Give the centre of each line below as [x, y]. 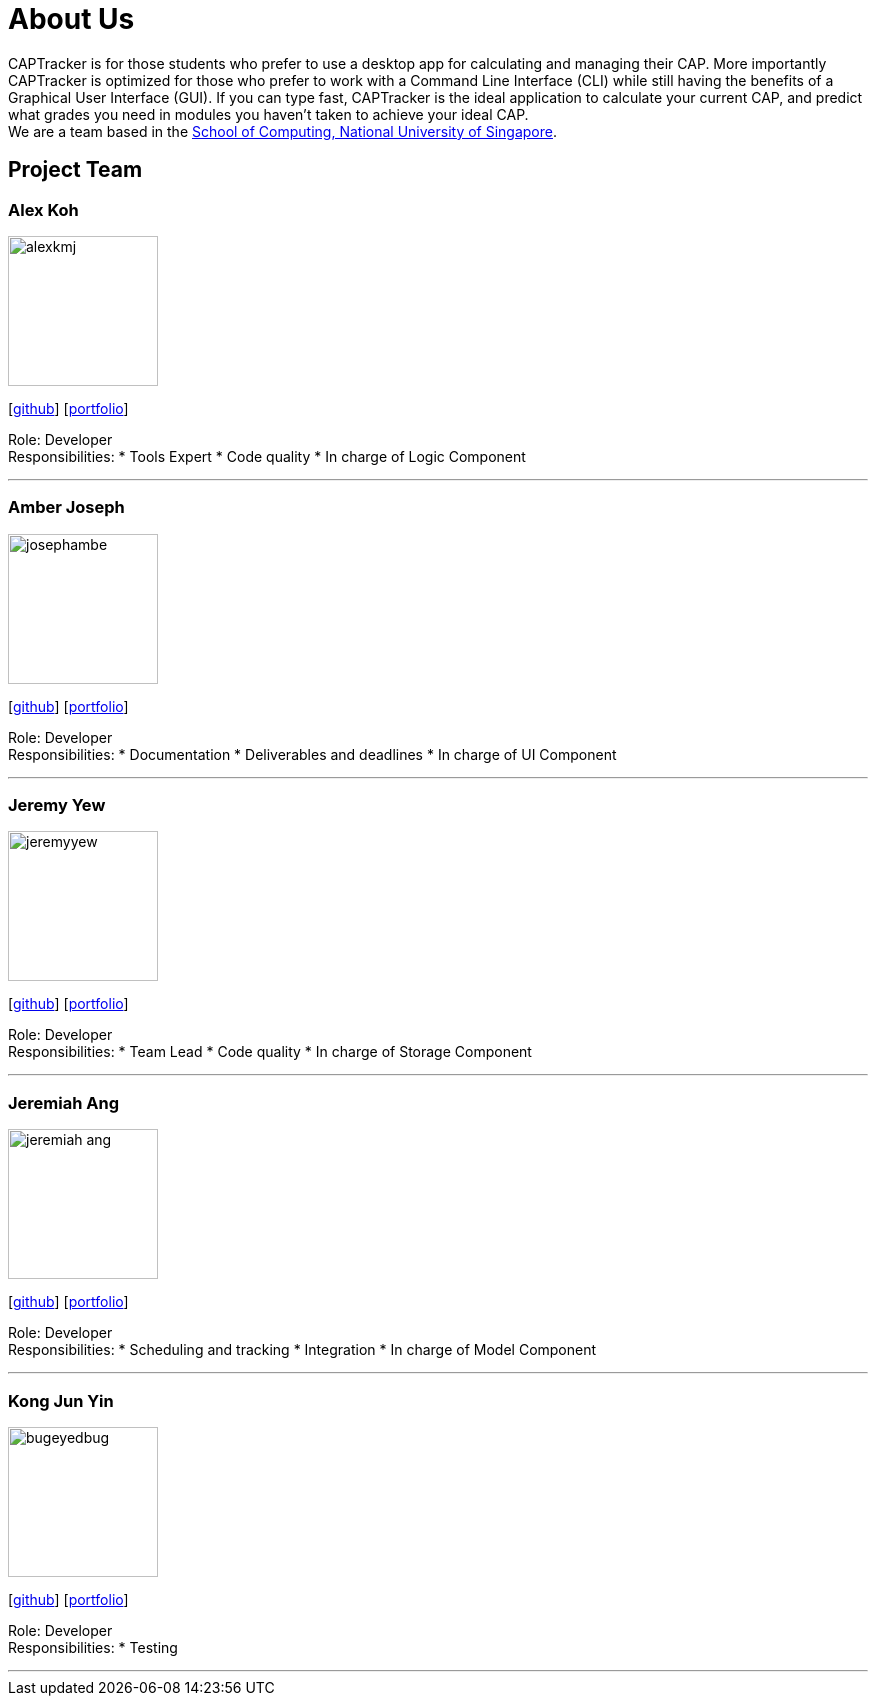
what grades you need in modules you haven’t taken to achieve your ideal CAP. [268, 114]
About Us [71, 19]
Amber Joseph [66, 507]
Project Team [75, 170]
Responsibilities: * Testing [93, 1647]
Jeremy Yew [57, 805]
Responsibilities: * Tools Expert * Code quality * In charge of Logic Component [267, 456]
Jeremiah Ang [63, 1102]
